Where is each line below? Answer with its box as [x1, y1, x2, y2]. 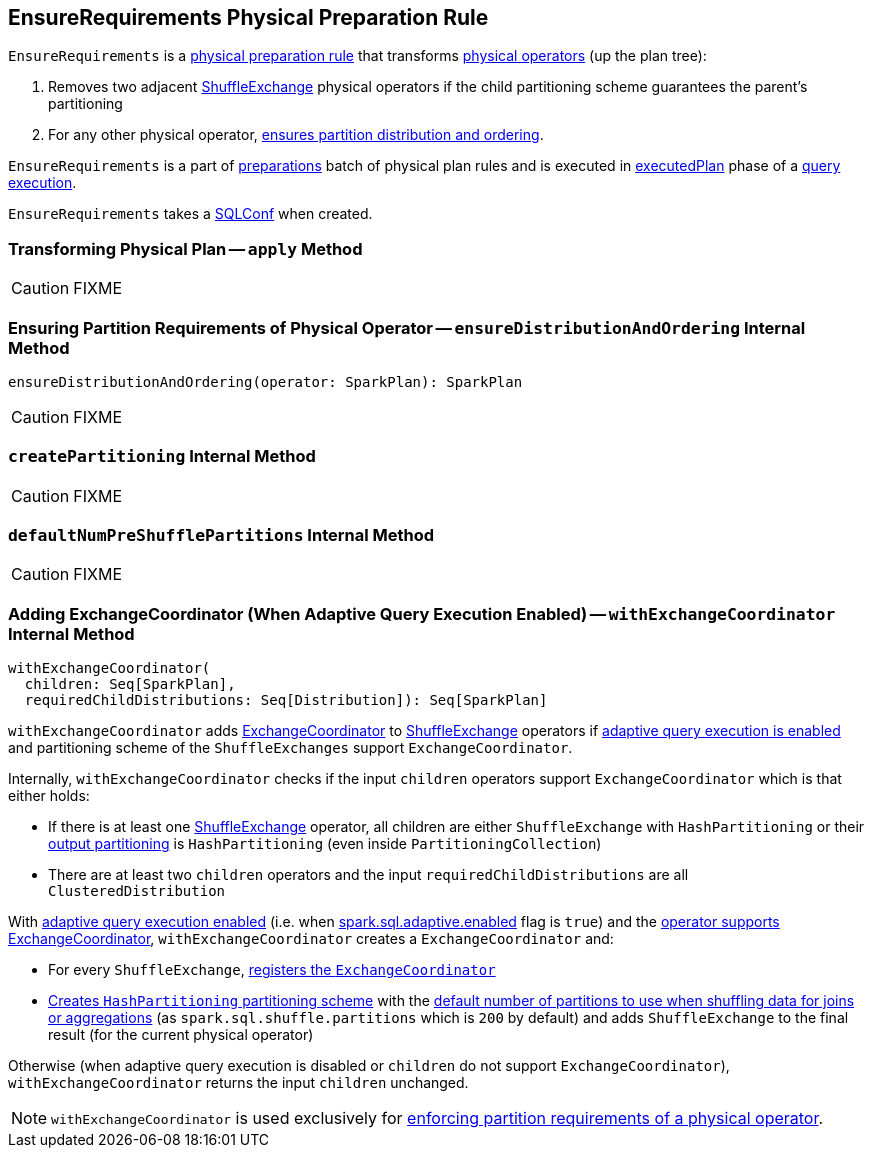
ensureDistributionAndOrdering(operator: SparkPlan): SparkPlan [8, 373, 523, 390]
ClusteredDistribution [48, 883, 226, 900]
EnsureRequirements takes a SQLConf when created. [8, 205, 373, 223]
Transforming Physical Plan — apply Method [8, 238, 363, 259]
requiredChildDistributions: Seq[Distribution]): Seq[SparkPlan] [24, 692, 548, 709]
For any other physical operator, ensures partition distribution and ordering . [48, 126, 544, 144]
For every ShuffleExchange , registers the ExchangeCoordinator [48, 961, 496, 979]
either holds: [8, 787, 90, 805]
